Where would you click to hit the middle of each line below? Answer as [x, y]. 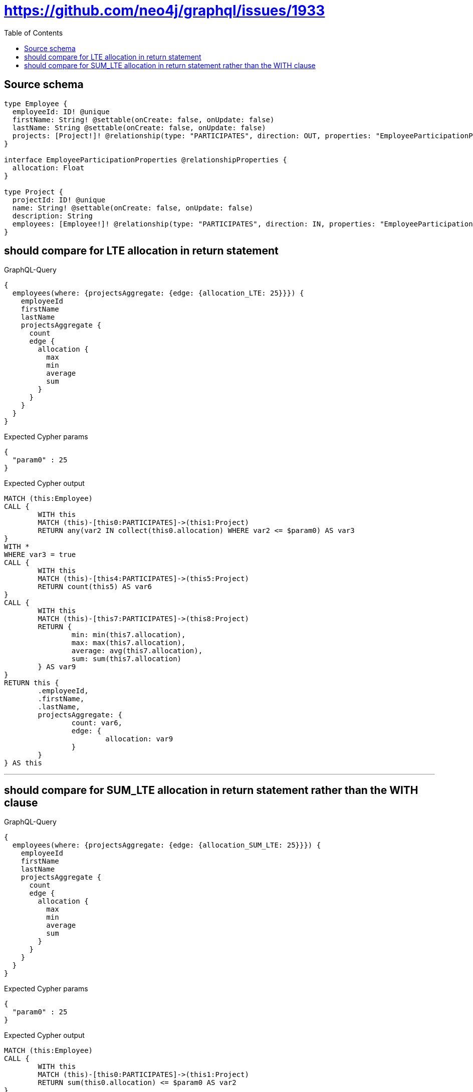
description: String [53, 216]
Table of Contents [34, 33]
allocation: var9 [139, 739]
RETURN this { [32, 683]
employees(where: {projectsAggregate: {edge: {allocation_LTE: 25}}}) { [158, 293]
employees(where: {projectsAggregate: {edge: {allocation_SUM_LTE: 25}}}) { [167, 845]
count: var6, [97, 723]
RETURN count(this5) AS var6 [95, 587]
